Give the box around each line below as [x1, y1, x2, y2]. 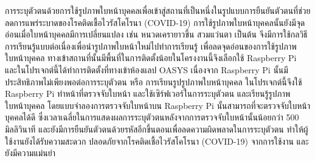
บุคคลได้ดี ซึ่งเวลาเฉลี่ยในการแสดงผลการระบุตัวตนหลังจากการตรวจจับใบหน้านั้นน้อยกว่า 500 [5, 111, 299, 123]
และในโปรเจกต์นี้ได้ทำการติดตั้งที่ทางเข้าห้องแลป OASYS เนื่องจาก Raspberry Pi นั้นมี [5, 63, 288, 76]
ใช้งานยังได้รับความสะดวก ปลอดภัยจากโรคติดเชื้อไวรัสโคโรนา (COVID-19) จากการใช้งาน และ [5, 134, 309, 147]
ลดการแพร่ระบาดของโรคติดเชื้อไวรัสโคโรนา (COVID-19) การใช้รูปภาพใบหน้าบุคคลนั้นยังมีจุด [5, 16, 305, 28]
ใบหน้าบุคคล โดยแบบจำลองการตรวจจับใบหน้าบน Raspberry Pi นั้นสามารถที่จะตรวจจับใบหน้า [5, 99, 311, 111]
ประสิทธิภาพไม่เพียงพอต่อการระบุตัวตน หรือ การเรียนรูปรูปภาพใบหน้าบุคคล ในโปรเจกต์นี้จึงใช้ [5, 75, 302, 88]
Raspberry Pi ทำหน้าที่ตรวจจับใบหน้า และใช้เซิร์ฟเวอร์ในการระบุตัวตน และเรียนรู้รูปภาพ [5, 87, 291, 100]
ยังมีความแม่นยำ [5, 146, 55, 159]
